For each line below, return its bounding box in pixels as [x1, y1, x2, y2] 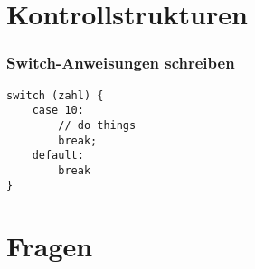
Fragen [6, 227, 93, 264]
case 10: [32, 104, 84, 117]
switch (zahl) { [6, 88, 104, 102]
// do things [58, 118, 137, 132]
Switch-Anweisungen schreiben [6, 51, 235, 74]
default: [32, 149, 84, 162]
